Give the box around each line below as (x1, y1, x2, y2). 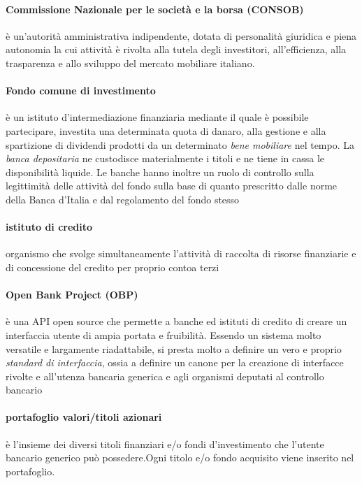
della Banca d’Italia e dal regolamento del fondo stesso (6, 192, 240, 206)
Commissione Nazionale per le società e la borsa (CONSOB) (6, 1, 304, 16)
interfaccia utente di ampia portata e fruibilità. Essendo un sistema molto (6, 327, 321, 342)
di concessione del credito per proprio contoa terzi (6, 259, 219, 274)
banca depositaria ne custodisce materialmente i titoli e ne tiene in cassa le (6, 151, 325, 166)
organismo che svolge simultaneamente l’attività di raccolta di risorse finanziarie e (6, 246, 356, 261)
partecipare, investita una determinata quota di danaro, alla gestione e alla (6, 123, 326, 138)
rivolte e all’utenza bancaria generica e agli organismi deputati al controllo (6, 368, 324, 383)
